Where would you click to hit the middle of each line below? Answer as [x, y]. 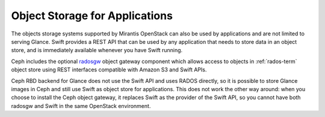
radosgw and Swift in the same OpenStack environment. [81, 106]
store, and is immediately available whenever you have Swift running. [97, 50]
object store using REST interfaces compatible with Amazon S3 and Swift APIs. [109, 70]
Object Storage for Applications [92, 16]
